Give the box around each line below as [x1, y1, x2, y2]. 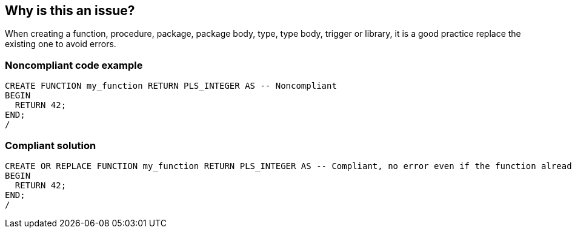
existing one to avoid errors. [5, 39, 116, 49]
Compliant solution [5, 139, 96, 152]
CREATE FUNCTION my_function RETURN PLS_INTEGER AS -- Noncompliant [5, 81, 337, 91]
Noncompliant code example [5, 59, 143, 71]
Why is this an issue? [5, 3, 135, 18]
